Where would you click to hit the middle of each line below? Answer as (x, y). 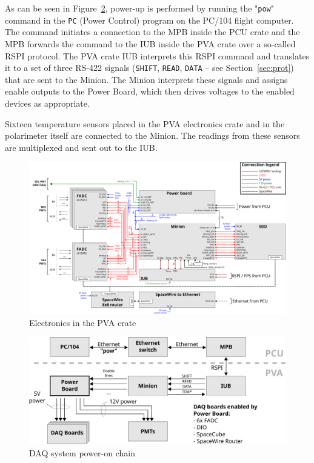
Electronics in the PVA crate (83, 322)
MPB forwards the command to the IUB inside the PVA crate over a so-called (150, 43)
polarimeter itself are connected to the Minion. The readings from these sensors (152, 135)
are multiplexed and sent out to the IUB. (81, 147)
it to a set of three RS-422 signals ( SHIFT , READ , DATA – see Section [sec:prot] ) (149, 68)
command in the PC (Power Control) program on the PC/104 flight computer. (149, 20)
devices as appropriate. (47, 103)
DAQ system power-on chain (82, 452)
